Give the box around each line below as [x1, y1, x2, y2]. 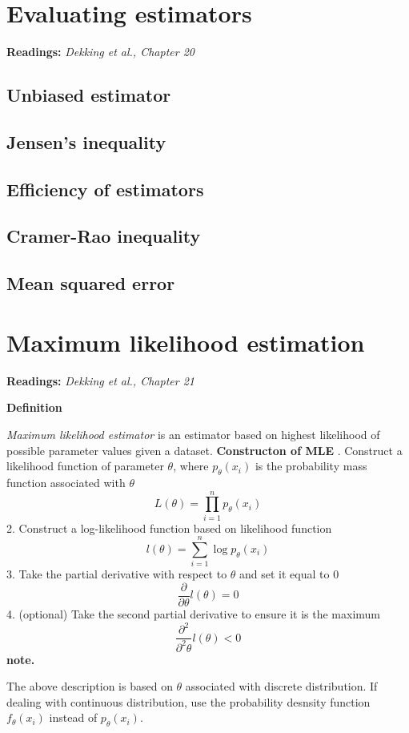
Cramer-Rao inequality [6, 224, 201, 248]
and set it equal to [239, 566, 330, 582]
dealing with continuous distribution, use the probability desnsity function [6, 693, 371, 710]
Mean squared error [6, 271, 175, 296]
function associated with [6, 473, 126, 490]
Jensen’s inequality [6, 129, 166, 154]
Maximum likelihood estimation [6, 325, 365, 358]
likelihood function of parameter [6, 457, 164, 474]
